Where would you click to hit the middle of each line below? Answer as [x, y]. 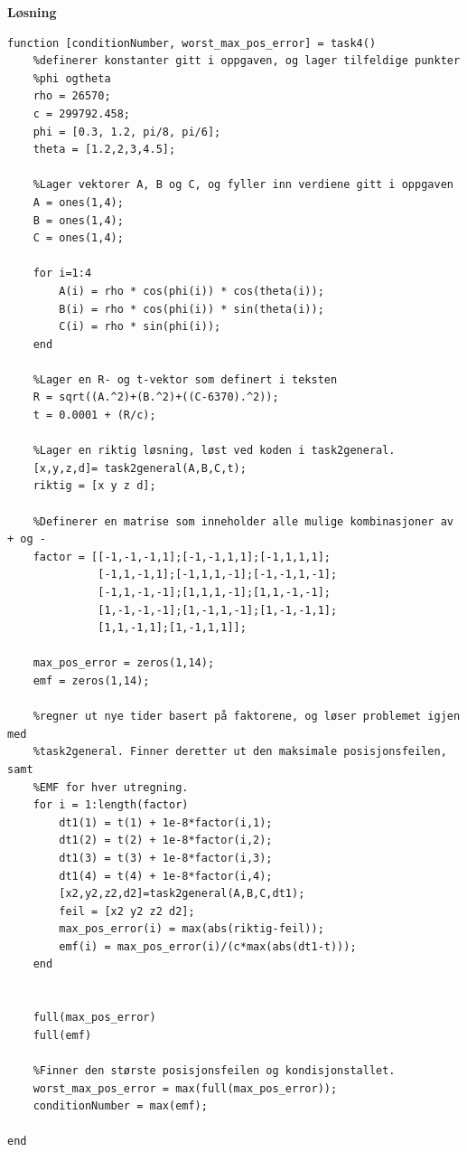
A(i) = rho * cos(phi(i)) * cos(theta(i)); [191, 291]
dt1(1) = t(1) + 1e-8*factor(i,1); [166, 822]
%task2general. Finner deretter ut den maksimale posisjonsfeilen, [240, 752]
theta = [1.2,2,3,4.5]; [104, 150]
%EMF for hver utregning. [111, 787]
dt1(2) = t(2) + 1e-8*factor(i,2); [166, 840]
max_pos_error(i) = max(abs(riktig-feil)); [191, 929]
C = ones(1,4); [78, 238]
